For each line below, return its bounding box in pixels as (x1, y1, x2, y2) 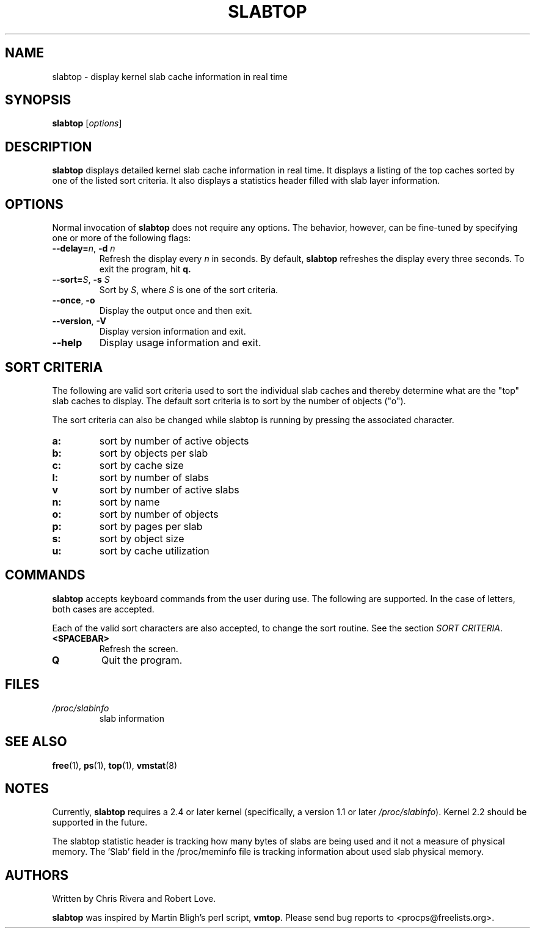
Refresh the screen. (99, 643, 178, 654)
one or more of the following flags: (52, 233, 191, 244)
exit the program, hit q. (99, 264, 191, 275)
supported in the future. (52, 817, 148, 828)
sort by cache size (99, 459, 184, 471)
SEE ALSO (5, 734, 67, 750)
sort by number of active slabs (99, 483, 239, 496)
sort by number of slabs (99, 471, 209, 484)
